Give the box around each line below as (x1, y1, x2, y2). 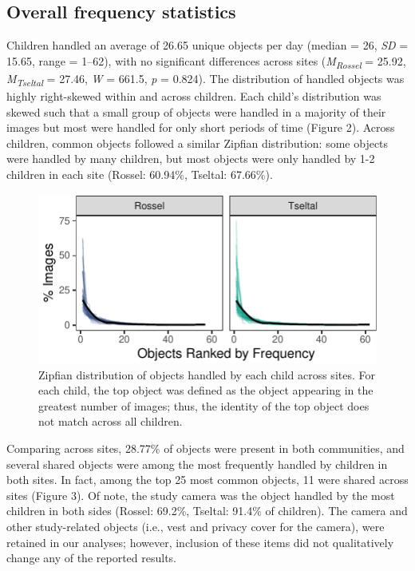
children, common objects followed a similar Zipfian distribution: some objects (6, 134, 389, 151)
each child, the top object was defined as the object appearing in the (38, 382, 373, 399)
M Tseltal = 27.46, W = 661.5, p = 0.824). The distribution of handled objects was (6, 69, 405, 89)
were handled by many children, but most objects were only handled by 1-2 (6, 150, 375, 167)
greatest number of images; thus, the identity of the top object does (38, 397, 370, 414)
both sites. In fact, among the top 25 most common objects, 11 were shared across (6, 471, 409, 488)
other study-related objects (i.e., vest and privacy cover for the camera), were (6, 518, 385, 535)
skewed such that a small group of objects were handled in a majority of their (6, 103, 386, 120)
